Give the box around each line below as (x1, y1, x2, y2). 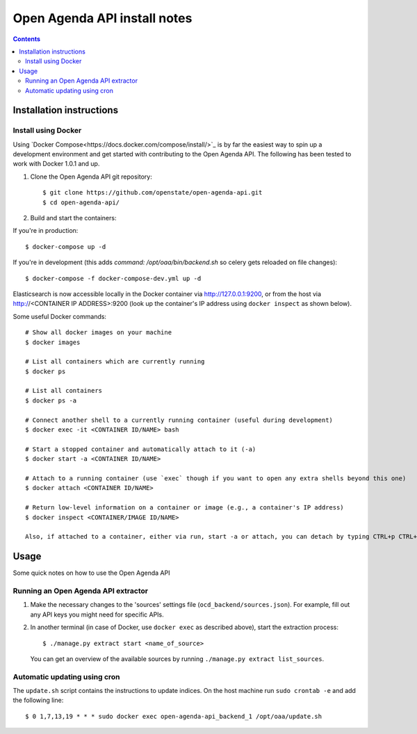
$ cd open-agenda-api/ (42, 198, 120, 206)
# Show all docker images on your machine (25, 329, 172, 336)
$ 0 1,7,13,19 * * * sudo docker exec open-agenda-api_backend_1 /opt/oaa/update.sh (25, 712, 322, 720)
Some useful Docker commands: (13, 312, 107, 320)
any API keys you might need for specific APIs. (30, 610, 165, 619)
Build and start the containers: (30, 214, 117, 222)
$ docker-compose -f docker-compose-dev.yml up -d (25, 275, 202, 282)
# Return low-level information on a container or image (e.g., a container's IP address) (25, 504, 344, 512)
